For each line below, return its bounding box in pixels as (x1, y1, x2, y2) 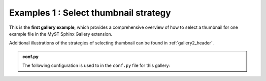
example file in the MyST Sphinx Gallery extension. (9, 31, 113, 37)
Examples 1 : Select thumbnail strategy (9, 7, 171, 18)
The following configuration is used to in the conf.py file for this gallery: (22, 62, 170, 68)
